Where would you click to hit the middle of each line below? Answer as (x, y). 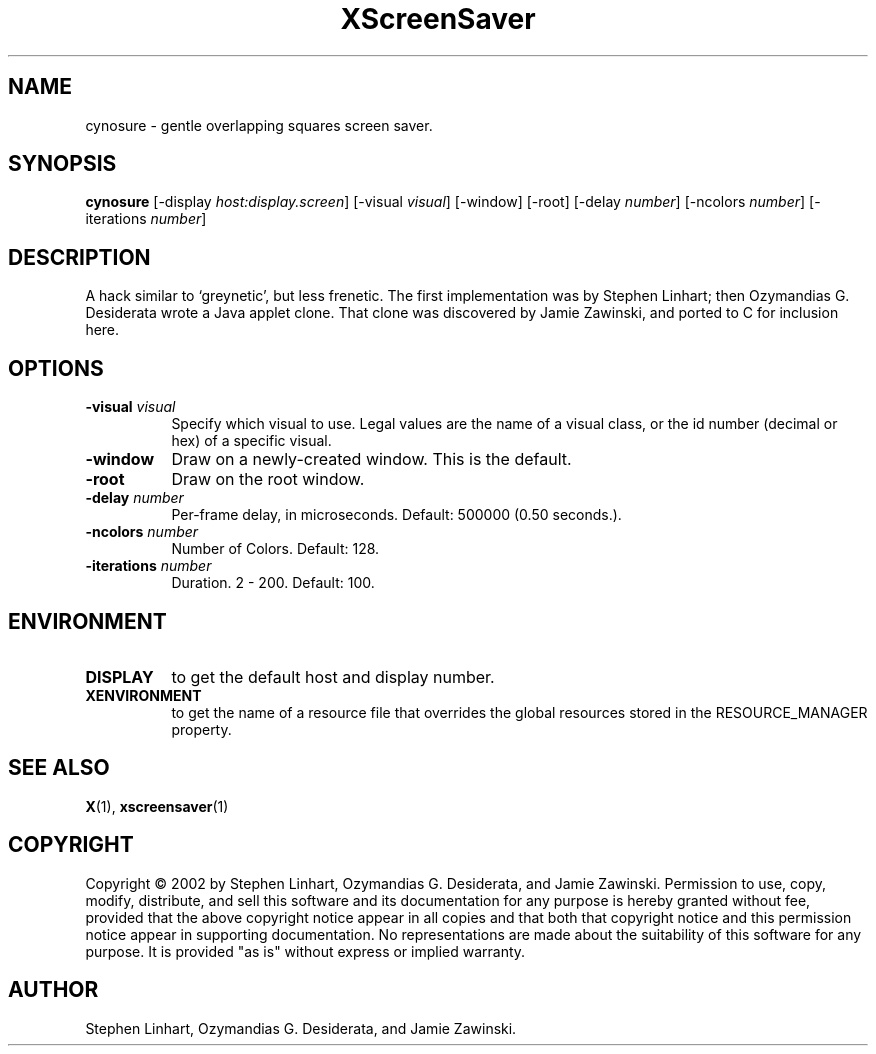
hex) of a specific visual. (251, 441)
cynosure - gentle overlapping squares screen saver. (259, 125)
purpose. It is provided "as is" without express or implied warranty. (305, 951)
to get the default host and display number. (333, 676)
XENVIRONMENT (143, 695)
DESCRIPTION (79, 257)
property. (201, 729)
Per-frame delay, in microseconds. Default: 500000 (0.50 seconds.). (396, 515)
